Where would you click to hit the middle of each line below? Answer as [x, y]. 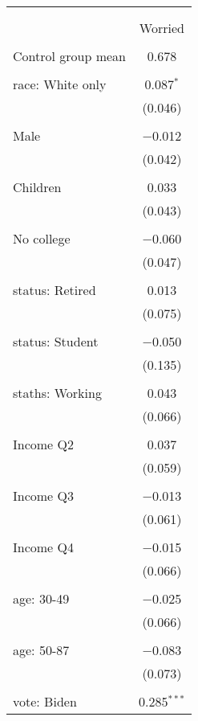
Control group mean [69, 56]
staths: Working [57, 393]
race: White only [60, 84]
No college [42, 238]
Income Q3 [43, 496]
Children [37, 187]
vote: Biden [45, 701]
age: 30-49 [41, 598]
